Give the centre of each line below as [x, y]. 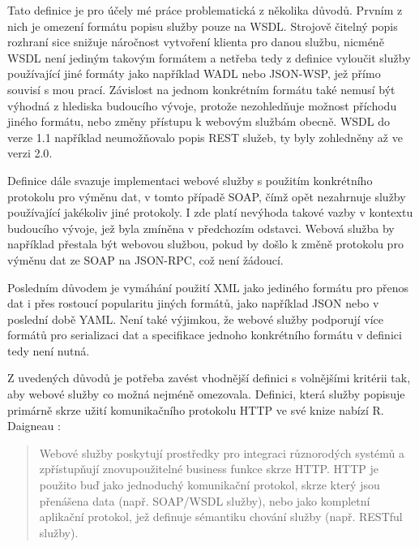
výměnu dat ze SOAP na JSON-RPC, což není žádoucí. [145, 259]
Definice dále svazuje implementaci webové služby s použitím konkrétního [190, 180]
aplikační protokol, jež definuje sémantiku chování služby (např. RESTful [221, 517]
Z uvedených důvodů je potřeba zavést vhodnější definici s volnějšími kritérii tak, [209, 378]
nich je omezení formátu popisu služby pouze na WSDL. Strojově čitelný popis [203, 26]
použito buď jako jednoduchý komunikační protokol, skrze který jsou [209, 485]
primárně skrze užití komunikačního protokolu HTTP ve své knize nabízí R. [196, 409]
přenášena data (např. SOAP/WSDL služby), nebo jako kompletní [205, 500]
